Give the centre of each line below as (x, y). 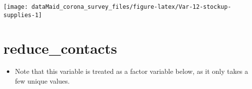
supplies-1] (23, 15)
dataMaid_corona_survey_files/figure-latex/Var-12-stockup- (131, 7)
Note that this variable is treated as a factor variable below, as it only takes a (131, 71)
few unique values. (42, 81)
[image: (16, 7)
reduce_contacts (60, 48)
